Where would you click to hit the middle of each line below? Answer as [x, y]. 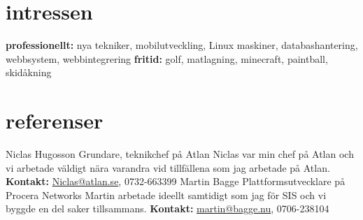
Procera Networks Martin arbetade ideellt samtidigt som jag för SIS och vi [166, 195]
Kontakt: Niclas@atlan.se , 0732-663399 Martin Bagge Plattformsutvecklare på [176, 181]
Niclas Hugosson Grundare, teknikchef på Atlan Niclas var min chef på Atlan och [180, 154]
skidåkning [29, 72]
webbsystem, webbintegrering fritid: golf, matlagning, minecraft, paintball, [167, 58]
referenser [55, 120]
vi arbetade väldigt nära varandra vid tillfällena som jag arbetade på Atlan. [168, 167]
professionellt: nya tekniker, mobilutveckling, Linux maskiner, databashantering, [182, 45]
